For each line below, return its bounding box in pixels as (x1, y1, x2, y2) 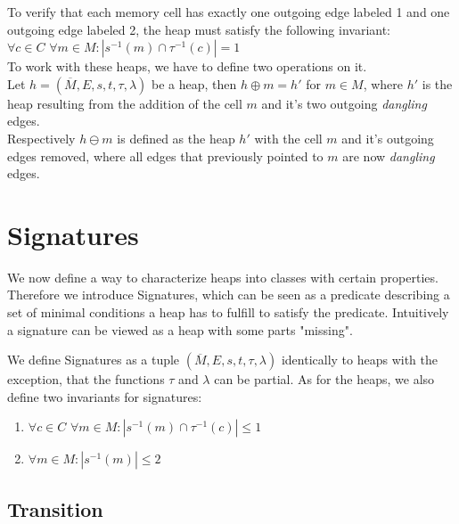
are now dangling (342, 146, 435, 165)
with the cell (254, 128, 323, 147)
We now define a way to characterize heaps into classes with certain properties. (7, 267, 439, 286)
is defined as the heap (117, 128, 235, 147)
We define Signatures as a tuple (7, 350, 180, 369)
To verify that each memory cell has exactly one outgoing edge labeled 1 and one (7, 3, 450, 20)
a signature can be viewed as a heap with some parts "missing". (7, 320, 353, 339)
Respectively (7, 128, 76, 147)
